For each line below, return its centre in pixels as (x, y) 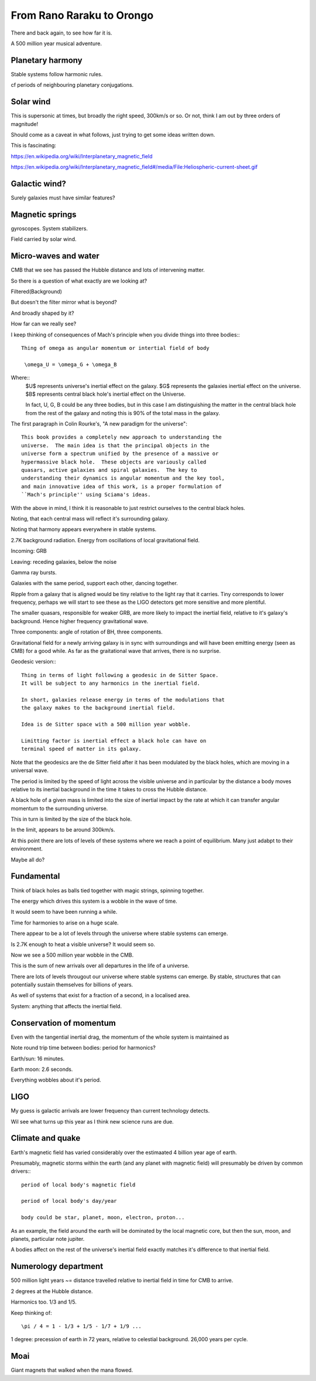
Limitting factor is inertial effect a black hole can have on (114, 741)
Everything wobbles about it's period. (56, 1080)
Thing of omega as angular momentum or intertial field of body (116, 348)
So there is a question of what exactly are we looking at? (79, 281)
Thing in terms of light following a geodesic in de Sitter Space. (120, 675)
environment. (27, 849)
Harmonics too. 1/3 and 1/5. (44, 1302)
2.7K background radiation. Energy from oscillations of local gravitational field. (105, 540)
